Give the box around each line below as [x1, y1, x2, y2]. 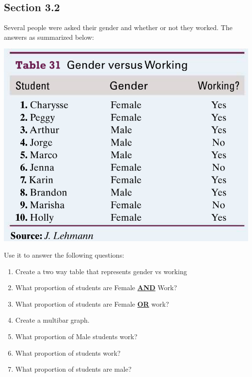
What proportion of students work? [15, 347, 121, 358]
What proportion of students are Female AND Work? [15, 282, 177, 293]
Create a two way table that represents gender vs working [15, 266, 187, 276]
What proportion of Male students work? [15, 331, 138, 341]
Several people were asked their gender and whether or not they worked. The [4, 22, 233, 33]
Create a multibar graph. [15, 315, 90, 325]
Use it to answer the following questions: [4, 250, 125, 260]
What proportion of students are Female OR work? [15, 298, 169, 309]
